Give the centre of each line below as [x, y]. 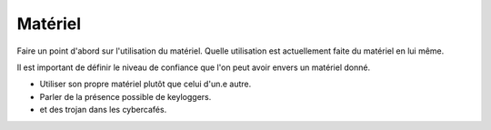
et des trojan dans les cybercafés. [103, 110]
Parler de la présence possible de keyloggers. [125, 96]
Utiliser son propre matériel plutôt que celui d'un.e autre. [145, 84]
